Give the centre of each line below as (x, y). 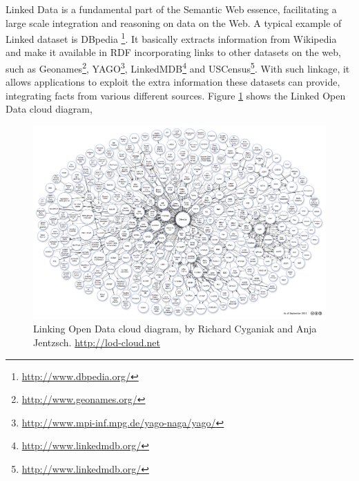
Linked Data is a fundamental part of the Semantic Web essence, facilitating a (171, 9)
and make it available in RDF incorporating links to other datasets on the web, (173, 52)
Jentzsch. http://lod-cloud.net (97, 342)
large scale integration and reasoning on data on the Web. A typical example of (174, 22)
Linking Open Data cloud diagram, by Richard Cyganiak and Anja (175, 329)
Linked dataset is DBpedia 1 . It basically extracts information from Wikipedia (171, 38)
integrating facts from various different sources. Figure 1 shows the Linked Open (176, 95)
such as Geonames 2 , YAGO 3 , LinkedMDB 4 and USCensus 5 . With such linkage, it (178, 67)
